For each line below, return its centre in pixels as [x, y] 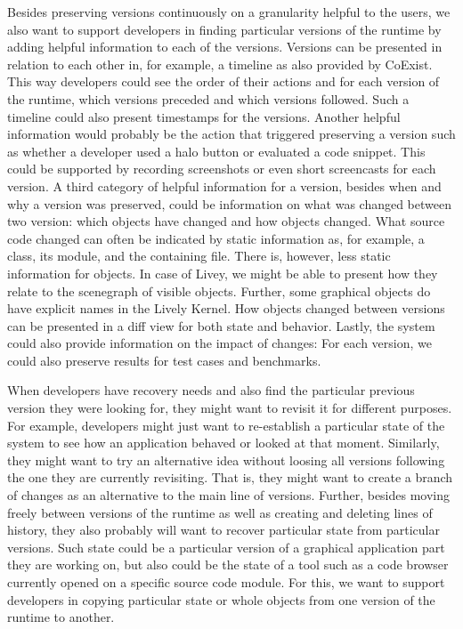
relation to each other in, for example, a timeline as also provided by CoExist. [220, 64]
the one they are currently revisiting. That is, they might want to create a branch [230, 477]
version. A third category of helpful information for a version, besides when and [224, 185]
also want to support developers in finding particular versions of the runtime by [224, 29]
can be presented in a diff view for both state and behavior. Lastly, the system [221, 325]
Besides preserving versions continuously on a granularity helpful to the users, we [229, 12]
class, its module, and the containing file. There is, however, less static [199, 256]
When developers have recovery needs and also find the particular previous [211, 390]
